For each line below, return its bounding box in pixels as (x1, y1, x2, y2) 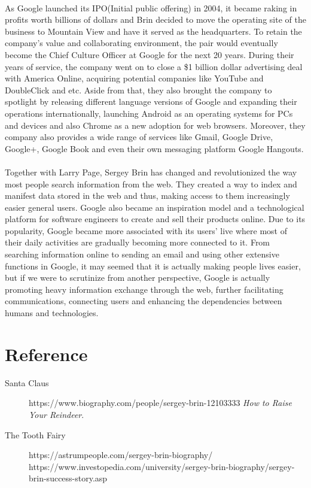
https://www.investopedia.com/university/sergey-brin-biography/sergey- (29, 460, 295, 472)
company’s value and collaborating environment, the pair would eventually (5, 37, 278, 49)
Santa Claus (5, 376, 49, 389)
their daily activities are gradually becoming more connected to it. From (5, 236, 270, 248)
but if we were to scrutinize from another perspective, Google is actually (5, 271, 270, 284)
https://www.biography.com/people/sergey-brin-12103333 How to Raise (29, 396, 292, 409)
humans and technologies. (5, 307, 99, 319)
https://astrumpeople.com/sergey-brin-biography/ (29, 448, 213, 461)
